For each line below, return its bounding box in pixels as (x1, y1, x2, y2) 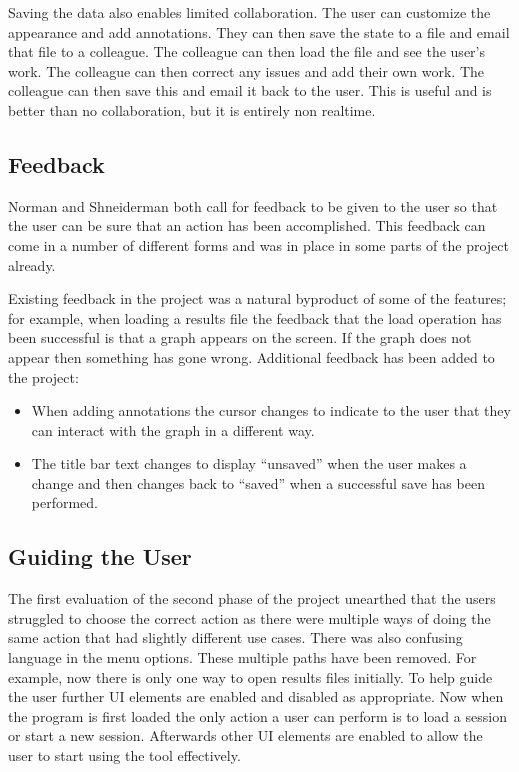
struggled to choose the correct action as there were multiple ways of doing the (8, 607, 491, 628)
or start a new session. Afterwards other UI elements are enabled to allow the (8, 725, 483, 746)
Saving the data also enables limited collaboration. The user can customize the (8, 2, 491, 22)
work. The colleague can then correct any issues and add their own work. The (8, 60, 484, 81)
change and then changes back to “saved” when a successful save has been (31, 472, 485, 493)
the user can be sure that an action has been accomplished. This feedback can (8, 215, 486, 236)
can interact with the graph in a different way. (31, 419, 315, 440)
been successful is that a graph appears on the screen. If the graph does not (8, 327, 472, 348)
